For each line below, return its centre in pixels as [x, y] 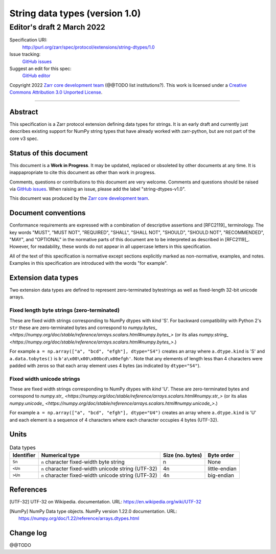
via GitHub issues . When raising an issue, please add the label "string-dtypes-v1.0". [98, 189]
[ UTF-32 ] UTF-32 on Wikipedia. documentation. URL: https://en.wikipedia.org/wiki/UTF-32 [105, 502]
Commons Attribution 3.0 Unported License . [56, 93]
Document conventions [48, 213]
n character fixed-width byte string [83, 461]
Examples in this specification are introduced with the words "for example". [89, 263]
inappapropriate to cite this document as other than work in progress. [83, 172]
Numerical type [61, 455]
